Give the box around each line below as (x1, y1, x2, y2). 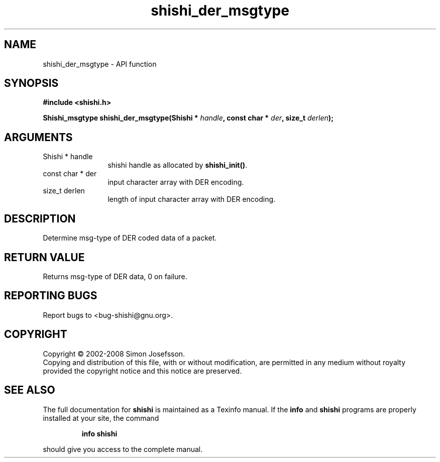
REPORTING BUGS (4, 289, 97, 302)
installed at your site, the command (43, 413, 159, 422)
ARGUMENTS (4, 131, 73, 144)
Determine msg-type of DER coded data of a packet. (43, 234, 217, 243)
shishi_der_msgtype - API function (43, 59, 157, 68)
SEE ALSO (4, 384, 55, 397)
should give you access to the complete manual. (43, 444, 203, 453)
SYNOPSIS (4, 77, 59, 90)
